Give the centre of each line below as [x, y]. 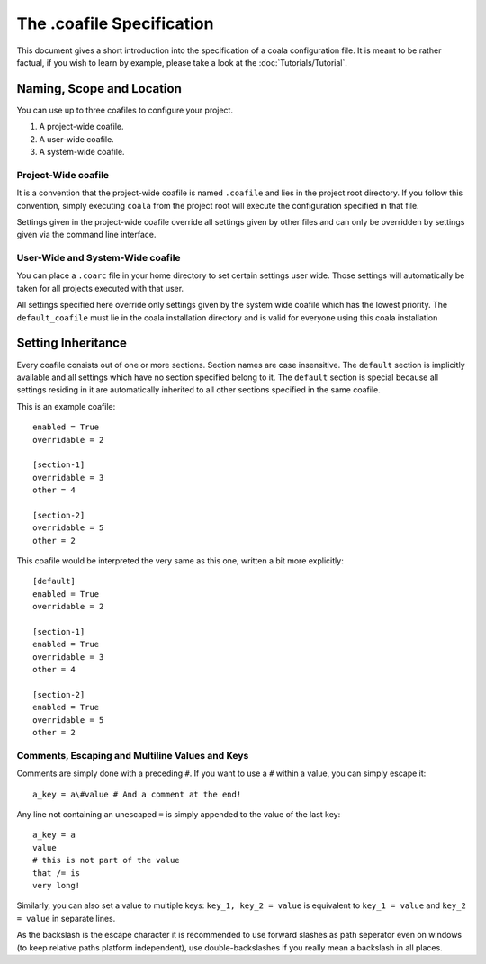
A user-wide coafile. [76, 139]
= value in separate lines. [66, 918]
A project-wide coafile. [81, 127]
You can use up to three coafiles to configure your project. [125, 110]
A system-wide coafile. [82, 152]
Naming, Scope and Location [99, 89]
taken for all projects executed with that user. [100, 288]
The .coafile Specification [115, 23]
